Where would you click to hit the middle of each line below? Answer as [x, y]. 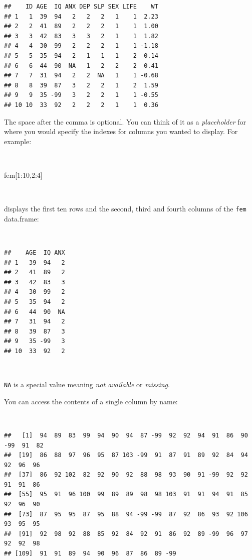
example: [18, 141]
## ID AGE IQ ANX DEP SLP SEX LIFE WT [81, 7]
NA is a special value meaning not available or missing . [87, 384]
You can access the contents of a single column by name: [91, 401]
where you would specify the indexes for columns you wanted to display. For [121, 131]
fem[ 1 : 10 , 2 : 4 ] [23, 175]
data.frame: [22, 218]
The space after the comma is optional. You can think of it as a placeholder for [125, 121]
